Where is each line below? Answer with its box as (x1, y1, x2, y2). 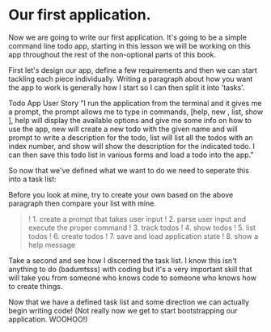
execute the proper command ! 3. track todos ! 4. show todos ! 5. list (28, 223, 256, 232)
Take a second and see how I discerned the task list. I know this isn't (8, 255, 237, 265)
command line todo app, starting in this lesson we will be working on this (8, 40, 251, 50)
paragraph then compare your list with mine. (8, 198, 156, 208)
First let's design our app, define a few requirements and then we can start (8, 65, 257, 74)
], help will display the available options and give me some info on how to (8, 115, 252, 125)
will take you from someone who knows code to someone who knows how (8, 273, 257, 283)
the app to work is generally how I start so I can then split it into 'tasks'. (8, 83, 245, 92)
